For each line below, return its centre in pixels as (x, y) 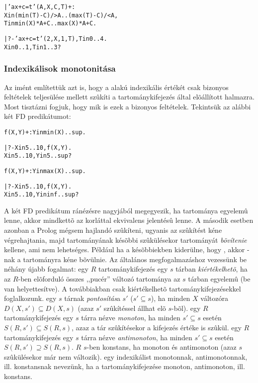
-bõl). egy (186, 308)
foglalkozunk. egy (30, 298)
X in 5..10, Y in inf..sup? (42, 195)
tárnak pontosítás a (92, 298)
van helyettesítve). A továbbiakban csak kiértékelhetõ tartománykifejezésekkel (123, 288)
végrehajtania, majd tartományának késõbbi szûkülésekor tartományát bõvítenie (126, 239)
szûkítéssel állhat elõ (135, 308)
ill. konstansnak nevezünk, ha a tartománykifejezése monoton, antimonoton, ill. (125, 366)
